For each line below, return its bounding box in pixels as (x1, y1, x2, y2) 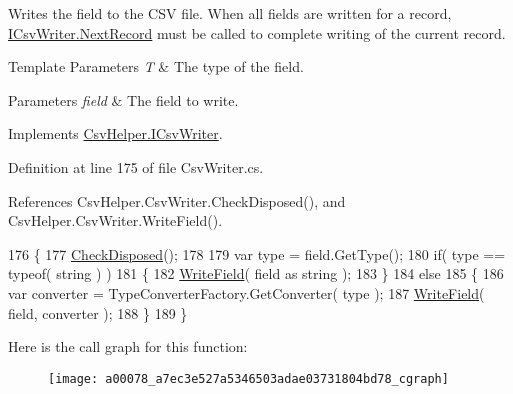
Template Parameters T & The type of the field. (8, 56, 304, 77)
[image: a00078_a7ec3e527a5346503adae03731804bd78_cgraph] (48, 371, 449, 386)
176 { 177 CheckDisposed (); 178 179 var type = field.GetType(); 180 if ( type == (8, 243, 506, 264)
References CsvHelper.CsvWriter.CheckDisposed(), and (8, 190, 346, 211)
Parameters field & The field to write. (8, 89, 239, 110)
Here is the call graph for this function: (8, 336, 248, 357)
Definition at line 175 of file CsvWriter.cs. (8, 156, 264, 177)
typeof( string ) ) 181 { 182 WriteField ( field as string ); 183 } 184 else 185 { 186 (8, 263, 504, 284)
